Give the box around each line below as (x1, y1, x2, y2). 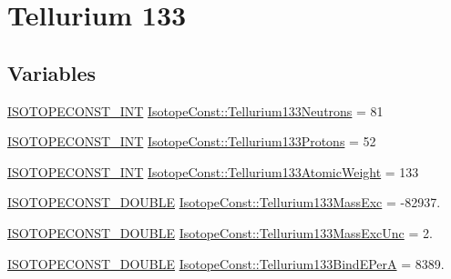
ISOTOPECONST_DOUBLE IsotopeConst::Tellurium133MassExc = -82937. (7, 193, 441, 212)
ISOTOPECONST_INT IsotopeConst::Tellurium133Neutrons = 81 (7, 101, 384, 120)
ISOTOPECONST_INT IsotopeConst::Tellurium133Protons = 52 (7, 132, 376, 151)
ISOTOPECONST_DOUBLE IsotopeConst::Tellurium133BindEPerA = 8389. (7, 254, 445, 273)
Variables (7, 58, 97, 86)
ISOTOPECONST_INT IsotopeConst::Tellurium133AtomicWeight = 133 (7, 162, 419, 181)
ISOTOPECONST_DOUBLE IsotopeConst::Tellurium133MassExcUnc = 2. (7, 223, 433, 242)
